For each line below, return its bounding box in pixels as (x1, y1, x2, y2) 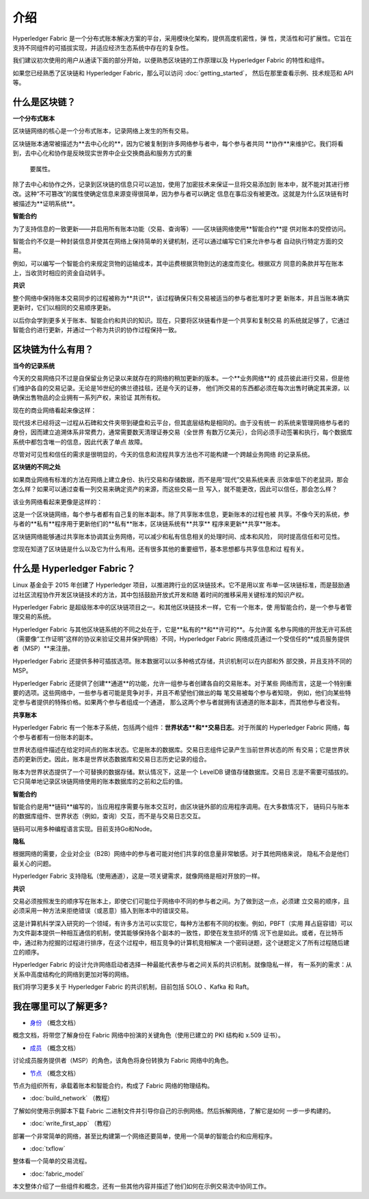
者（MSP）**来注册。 (12, 644, 74, 653)
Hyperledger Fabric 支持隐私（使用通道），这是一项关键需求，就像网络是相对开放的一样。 (12, 872, 264, 880)
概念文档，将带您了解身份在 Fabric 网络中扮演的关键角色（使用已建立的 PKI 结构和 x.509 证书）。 (12, 1031, 285, 1039)
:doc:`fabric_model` (29, 1170, 85, 1178)
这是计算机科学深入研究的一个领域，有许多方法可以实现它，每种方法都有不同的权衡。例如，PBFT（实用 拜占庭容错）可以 (12, 919, 353, 927)
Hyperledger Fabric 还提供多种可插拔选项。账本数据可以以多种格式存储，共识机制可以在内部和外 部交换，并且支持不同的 (12, 657, 352, 665)
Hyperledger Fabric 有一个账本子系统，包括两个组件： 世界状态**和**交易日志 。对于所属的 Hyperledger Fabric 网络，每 (12, 723, 350, 732)
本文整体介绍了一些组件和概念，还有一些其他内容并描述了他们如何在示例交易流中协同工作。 (12, 1182, 270, 1191)
